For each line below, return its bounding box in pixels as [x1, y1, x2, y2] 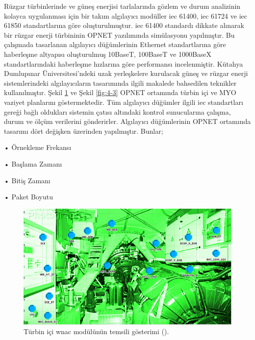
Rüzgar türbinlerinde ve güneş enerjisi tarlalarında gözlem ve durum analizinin [4, 1, 241, 11]
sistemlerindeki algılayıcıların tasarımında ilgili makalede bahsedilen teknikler [4, 77, 237, 88]
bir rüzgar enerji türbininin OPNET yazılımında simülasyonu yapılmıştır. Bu [4, 29, 235, 40]
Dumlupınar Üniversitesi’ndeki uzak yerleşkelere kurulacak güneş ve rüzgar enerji [4, 68, 248, 78]
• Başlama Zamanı [4, 158, 62, 169]
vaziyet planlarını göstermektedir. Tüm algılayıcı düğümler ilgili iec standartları [4, 97, 243, 107]
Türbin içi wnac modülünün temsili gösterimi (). [24, 326, 169, 337]
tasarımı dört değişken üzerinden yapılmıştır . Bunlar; [4, 125, 163, 136]
